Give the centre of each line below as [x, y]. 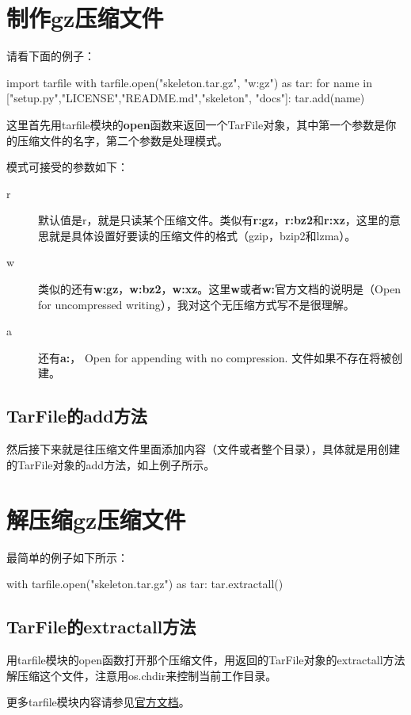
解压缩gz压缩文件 [96, 519]
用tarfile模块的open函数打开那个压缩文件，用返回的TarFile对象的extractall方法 [206, 659]
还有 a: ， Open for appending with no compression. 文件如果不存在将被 [215, 357]
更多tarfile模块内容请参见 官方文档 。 [98, 702]
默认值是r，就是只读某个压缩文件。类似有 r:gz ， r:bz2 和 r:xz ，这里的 [214, 220]
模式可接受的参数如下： [67, 167]
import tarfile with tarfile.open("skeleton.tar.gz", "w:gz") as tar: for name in [189, 82]
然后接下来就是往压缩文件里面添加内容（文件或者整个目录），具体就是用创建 [203, 449]
